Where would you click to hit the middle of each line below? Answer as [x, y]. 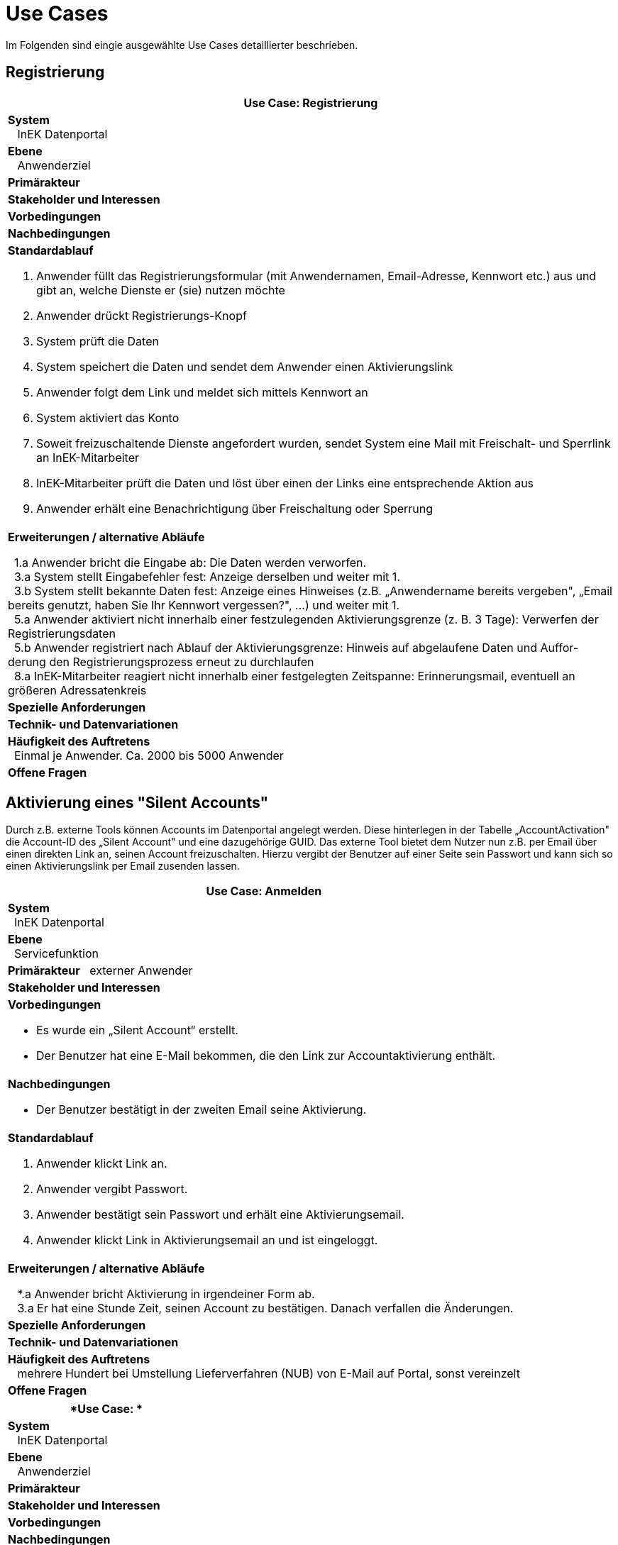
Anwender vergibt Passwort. [112, 1189]
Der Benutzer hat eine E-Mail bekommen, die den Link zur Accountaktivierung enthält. [266, 1056]
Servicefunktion [56, 954]
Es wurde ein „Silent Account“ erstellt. [137, 1030]
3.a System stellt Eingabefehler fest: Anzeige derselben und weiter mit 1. [207, 576]
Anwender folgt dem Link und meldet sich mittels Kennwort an [202, 392]
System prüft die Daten [98, 341]
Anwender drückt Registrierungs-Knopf [142, 315]
